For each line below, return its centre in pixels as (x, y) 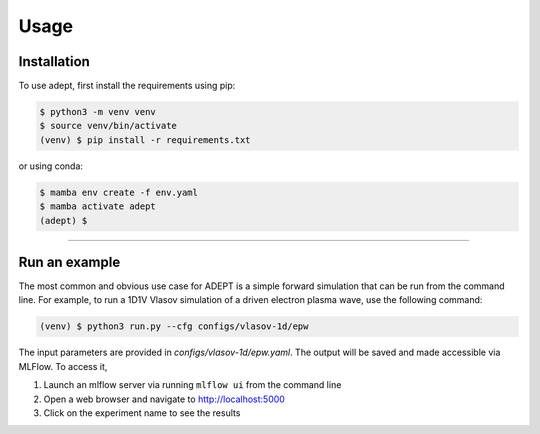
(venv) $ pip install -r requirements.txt (145, 139)
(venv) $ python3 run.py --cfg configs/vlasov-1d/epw (174, 326)
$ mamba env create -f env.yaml (119, 192)
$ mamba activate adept (98, 206)
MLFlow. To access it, (63, 366)
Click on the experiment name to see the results (142, 413)
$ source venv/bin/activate (108, 126)
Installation (54, 61)
